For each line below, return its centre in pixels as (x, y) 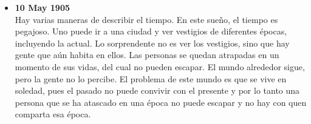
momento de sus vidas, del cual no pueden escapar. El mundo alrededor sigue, (160, 66)
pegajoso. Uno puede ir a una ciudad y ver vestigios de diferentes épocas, (151, 31)
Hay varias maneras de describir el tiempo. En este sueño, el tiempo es (146, 19)
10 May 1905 (42, 7)
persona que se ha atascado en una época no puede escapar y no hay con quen (161, 102)
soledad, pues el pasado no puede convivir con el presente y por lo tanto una (157, 90)
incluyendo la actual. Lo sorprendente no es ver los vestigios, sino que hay (152, 43)
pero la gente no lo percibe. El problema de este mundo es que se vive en (151, 78)
